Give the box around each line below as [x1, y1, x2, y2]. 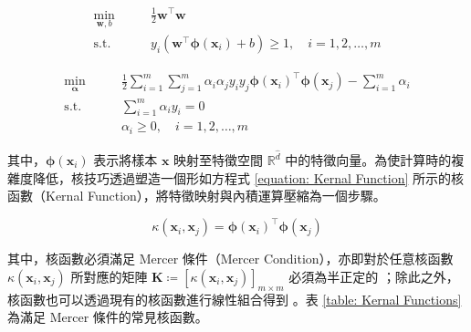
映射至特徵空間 [173, 150, 264, 169]
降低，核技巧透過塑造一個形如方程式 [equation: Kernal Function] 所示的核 [32, 168, 465, 187]
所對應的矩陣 [70, 266, 148, 285]
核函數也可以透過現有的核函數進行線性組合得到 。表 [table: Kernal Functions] [7, 289, 462, 308]
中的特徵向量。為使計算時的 [285, 150, 452, 169]
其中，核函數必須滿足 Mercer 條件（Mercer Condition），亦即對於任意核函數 [7, 249, 454, 268]
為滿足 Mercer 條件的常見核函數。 [7, 307, 208, 327]
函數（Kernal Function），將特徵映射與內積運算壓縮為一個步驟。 [7, 186, 386, 205]
